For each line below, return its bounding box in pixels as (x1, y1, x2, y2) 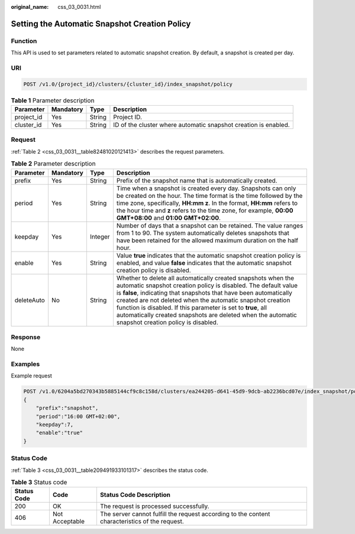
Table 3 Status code (11, 478, 67, 487)
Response (11, 333, 41, 341)
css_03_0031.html (57, 4, 101, 10)
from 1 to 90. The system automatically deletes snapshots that (116, 229, 290, 237)
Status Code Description (99, 491, 171, 499)
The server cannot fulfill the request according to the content (99, 510, 270, 518)
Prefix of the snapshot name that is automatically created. (116, 176, 277, 184)
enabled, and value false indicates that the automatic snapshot (116, 259, 292, 267)
